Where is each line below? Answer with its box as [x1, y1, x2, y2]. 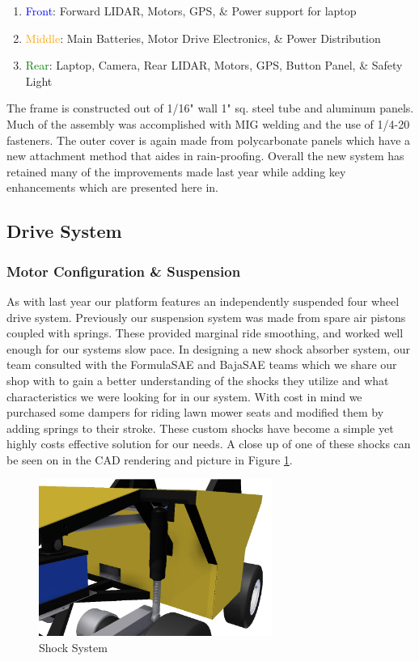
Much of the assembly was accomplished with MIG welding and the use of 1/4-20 [6, 115, 410, 132]
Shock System [39, 638, 108, 655]
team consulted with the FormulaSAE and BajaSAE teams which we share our [6, 356, 397, 373]
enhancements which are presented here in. [6, 179, 218, 196]
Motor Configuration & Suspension [6, 261, 241, 281]
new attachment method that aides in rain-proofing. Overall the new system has [6, 147, 404, 164]
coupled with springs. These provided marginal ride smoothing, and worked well [6, 324, 404, 341]
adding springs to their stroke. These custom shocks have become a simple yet [6, 419, 394, 436]
